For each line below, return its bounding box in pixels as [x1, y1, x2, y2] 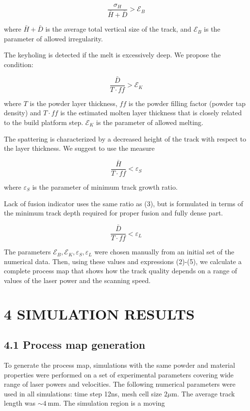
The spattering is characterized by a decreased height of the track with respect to [4, 133, 247, 143]
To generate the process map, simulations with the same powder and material [4, 360, 235, 370]
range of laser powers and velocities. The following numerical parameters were [4, 379, 235, 389]
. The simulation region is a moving [59, 398, 165, 408]
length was [4, 398, 36, 408]
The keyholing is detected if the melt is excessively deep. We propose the [4, 50, 221, 60]
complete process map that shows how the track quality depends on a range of [4, 266, 237, 276]
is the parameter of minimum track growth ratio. [32, 182, 178, 192]
